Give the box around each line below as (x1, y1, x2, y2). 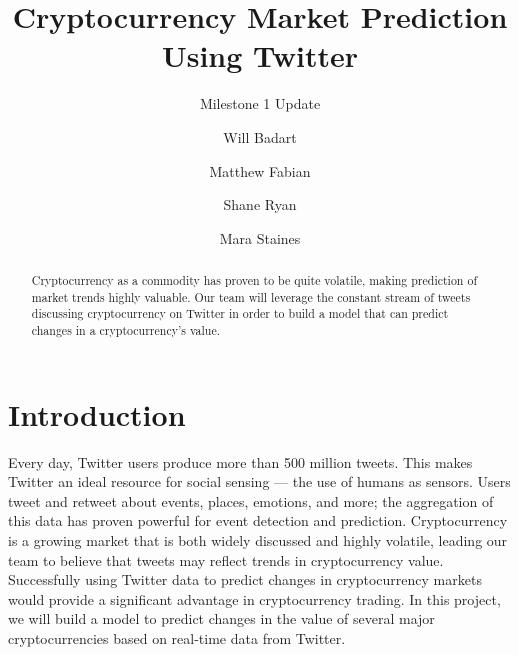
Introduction (8, 393, 186, 434)
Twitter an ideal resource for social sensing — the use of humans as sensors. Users (8, 471, 511, 492)
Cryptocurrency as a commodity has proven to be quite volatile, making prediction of (31, 272, 478, 289)
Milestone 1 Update (199, 93, 321, 114)
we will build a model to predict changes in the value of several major (8, 608, 435, 629)
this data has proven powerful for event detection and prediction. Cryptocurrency (8, 510, 508, 531)
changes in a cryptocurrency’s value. (31, 322, 220, 339)
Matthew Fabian (209, 160, 311, 181)
